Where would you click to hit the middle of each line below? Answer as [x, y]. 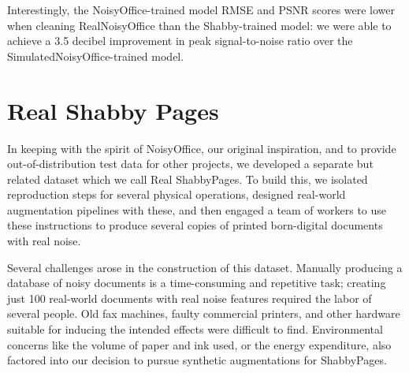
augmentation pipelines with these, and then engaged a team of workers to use [197, 209]
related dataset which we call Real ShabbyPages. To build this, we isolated [188, 179]
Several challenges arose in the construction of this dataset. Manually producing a [205, 267]
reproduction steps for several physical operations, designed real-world [177, 194]
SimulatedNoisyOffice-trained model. [96, 56]
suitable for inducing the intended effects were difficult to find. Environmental [195, 329]
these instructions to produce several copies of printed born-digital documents [195, 225]
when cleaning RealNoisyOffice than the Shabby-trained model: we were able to [199, 25]
